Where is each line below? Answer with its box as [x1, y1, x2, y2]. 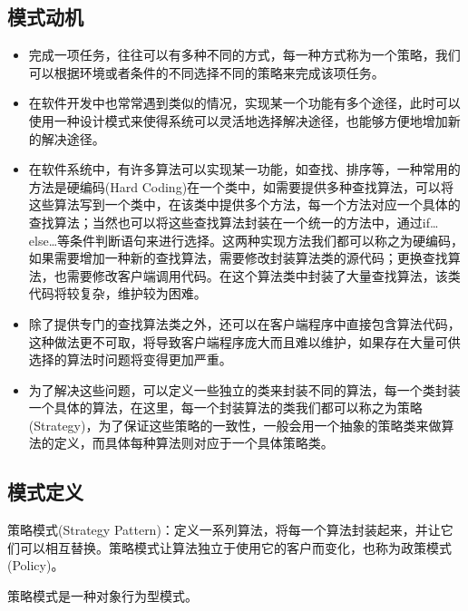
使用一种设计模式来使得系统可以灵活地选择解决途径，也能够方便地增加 [28, 111, 448, 130]
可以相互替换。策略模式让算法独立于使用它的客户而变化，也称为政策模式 [19, 538, 452, 557]
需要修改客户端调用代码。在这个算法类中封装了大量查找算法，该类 [66, 266, 461, 285]
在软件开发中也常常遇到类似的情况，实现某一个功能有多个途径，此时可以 [28, 93, 461, 112]
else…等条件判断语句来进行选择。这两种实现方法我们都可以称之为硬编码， [28, 230, 464, 249]
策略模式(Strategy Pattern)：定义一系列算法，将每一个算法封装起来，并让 [7, 520, 441, 539]
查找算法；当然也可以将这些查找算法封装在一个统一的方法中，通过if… [28, 212, 439, 231]
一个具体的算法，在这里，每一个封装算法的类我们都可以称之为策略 [28, 398, 423, 417]
